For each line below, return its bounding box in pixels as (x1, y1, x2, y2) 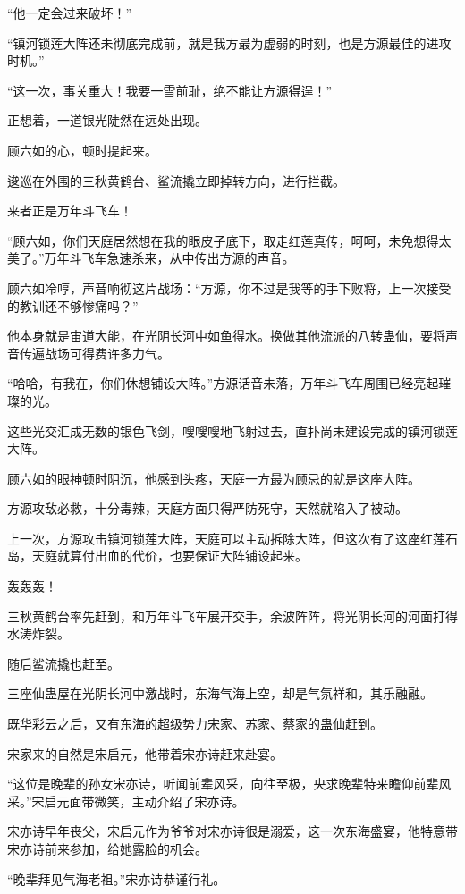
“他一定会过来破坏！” (7, 4, 132, 21)
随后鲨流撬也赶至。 (7, 654, 120, 672)
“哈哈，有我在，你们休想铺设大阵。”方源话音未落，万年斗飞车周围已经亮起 (7, 374, 439, 392)
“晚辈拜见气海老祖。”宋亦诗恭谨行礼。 (7, 869, 226, 888)
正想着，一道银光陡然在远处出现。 (7, 111, 207, 130)
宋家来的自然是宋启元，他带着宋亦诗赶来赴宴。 (7, 744, 283, 763)
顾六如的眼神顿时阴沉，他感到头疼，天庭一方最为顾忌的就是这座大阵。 (7, 468, 420, 487)
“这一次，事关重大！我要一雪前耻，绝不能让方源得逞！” (7, 80, 333, 99)
